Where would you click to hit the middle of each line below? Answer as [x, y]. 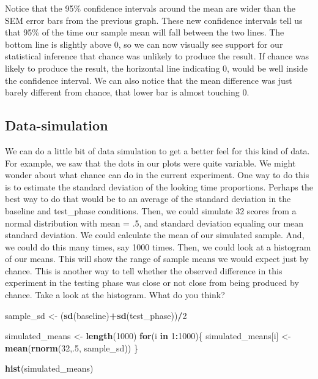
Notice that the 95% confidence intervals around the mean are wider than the [150, 8]
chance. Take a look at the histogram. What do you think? [115, 295]
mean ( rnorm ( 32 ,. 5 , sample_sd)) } [72, 347]
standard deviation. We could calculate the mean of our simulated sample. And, [155, 235]
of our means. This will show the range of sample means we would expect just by [157, 259]
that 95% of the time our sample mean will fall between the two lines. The [145, 32]
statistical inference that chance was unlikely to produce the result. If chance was [157, 56]
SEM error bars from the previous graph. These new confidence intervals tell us [154, 20]
